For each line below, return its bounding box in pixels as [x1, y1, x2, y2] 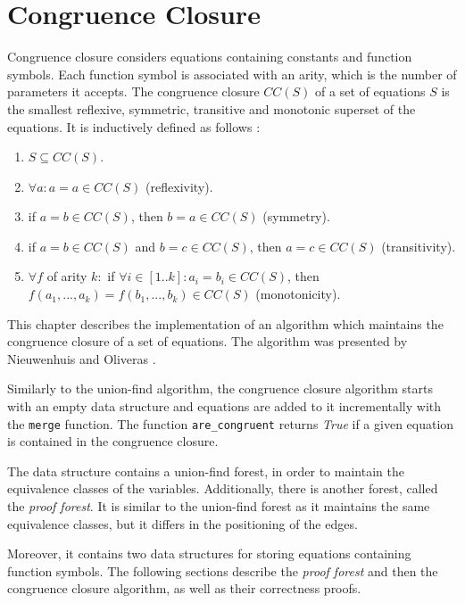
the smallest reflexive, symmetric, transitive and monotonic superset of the [7, 99, 416, 118]
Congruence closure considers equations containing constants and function [7, 47, 412, 66]
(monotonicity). [255, 285, 341, 303]
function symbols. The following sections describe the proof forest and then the [7, 561, 438, 580]
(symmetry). [262, 207, 330, 226]
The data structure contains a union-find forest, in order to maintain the [7, 461, 404, 480]
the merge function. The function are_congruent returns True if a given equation [7, 414, 454, 433]
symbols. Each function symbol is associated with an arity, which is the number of [7, 64, 457, 83]
